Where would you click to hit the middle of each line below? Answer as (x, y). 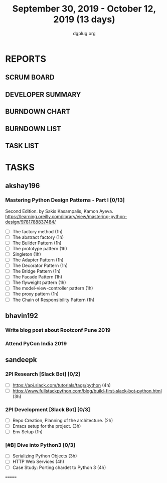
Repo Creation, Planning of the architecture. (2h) (63, 420)
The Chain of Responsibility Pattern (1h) (53, 300)
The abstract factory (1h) (38, 237)
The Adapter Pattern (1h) (38, 260)
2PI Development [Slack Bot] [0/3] (48, 409)
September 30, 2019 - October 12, (84, 9)
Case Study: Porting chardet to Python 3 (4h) (59, 467)
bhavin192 (22, 315)
